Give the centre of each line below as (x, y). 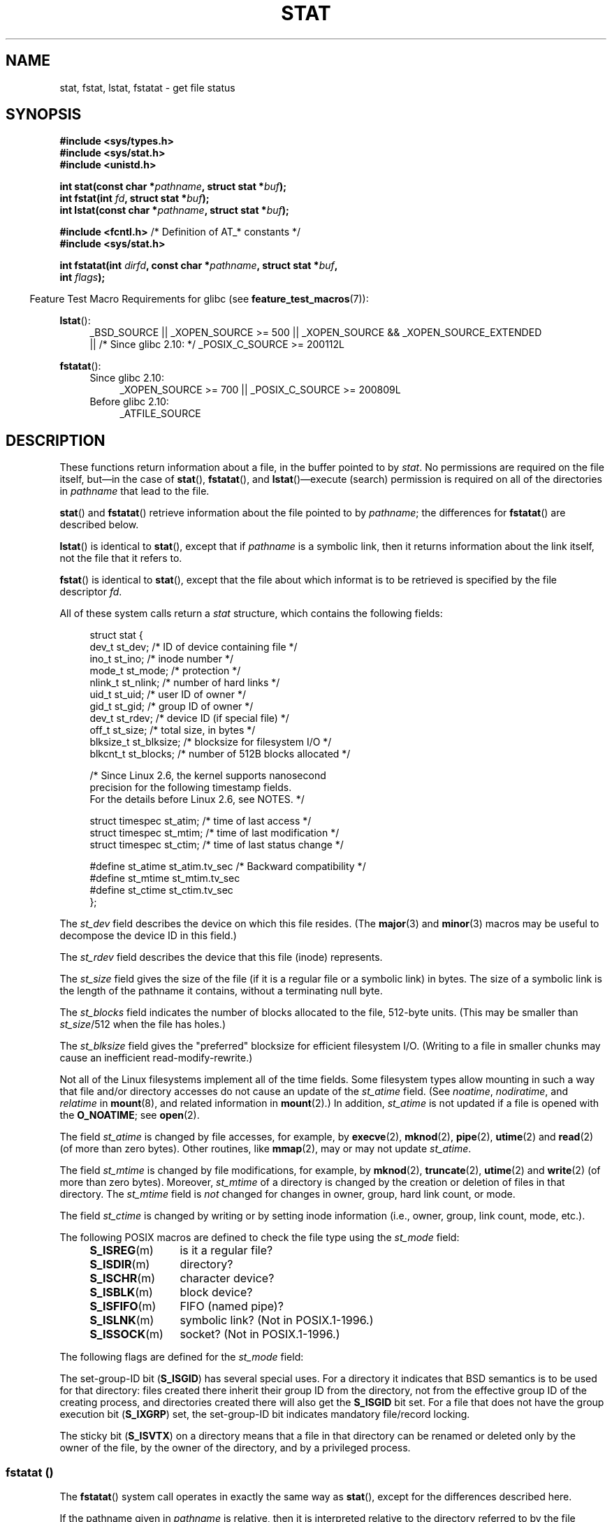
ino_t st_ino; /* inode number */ (161, 659)
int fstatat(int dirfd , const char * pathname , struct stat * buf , (199, 266)
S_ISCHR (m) (122, 1278)
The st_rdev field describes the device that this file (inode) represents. (221, 957)
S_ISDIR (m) (120, 1264)
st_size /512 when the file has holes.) (143, 1024)
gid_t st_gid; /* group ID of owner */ (172, 706)
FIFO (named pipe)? (232, 1306)
